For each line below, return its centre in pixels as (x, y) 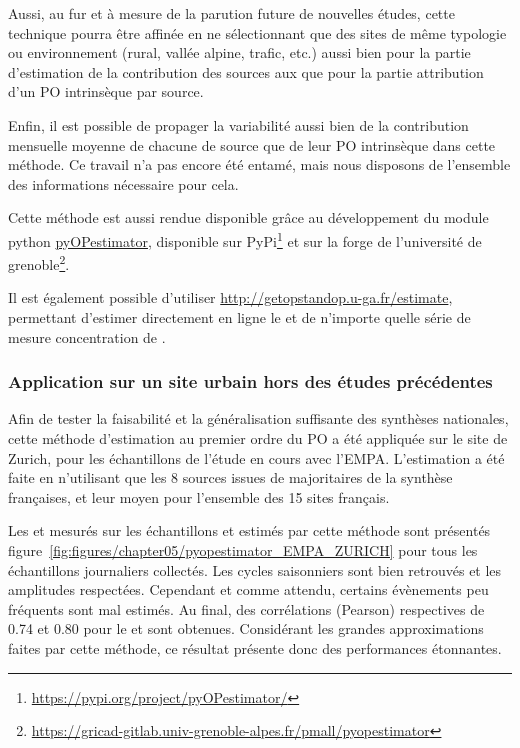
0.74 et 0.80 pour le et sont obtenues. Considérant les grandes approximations (246, 628)
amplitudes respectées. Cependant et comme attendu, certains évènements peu (248, 589)
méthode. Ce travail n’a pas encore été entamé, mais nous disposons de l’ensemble (259, 164)
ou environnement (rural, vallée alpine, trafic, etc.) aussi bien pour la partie (239, 52)
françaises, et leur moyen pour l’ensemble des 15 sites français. (199, 496)
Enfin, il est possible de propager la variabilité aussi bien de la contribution (238, 124)
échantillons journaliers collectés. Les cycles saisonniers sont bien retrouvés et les (255, 569)
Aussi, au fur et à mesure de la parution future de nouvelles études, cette (231, 13)
